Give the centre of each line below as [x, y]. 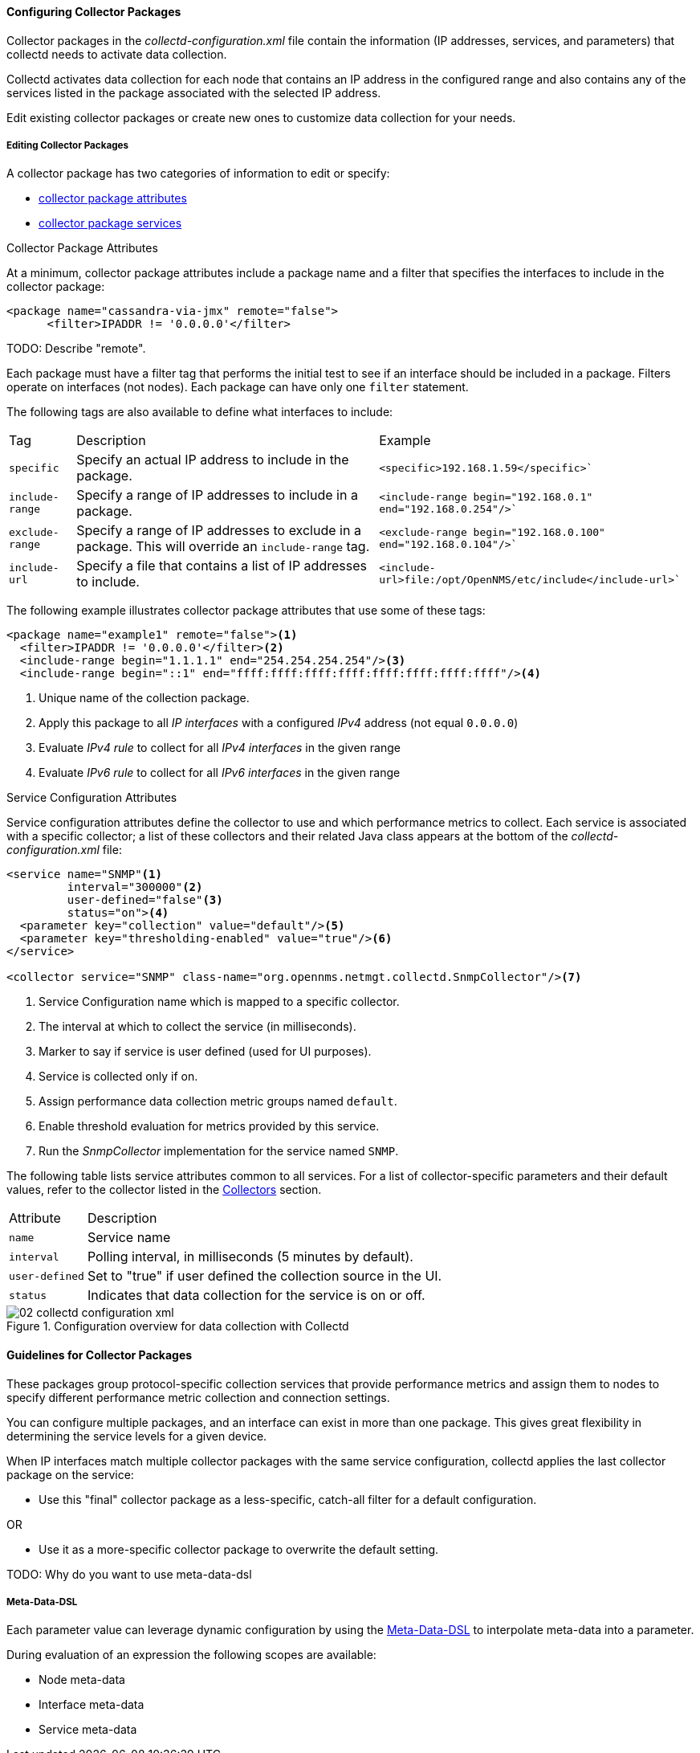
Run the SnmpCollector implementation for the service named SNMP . [219, 1151]
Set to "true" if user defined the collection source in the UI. [265, 1276]
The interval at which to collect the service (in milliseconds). [197, 1027]
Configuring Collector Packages [94, 12]
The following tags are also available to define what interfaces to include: [200, 412]
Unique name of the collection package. [144, 698]
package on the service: [70, 1474]
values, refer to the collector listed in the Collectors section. [164, 1190]
